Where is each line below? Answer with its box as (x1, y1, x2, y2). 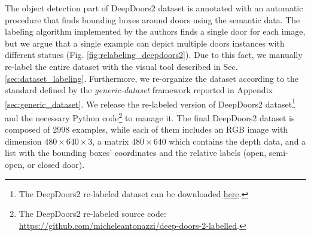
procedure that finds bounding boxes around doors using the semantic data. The (5, 13, 300, 26)
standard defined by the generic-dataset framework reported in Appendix (5, 84, 273, 96)
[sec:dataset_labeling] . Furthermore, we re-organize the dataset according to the (5, 72, 299, 84)
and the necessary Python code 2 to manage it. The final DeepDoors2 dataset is (5, 110, 295, 124)
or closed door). (27, 158, 85, 171)
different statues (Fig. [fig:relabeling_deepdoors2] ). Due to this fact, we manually (5, 48, 303, 61)
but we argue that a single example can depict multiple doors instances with (5, 36, 285, 49)
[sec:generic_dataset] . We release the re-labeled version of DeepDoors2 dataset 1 (5, 96, 295, 110)
